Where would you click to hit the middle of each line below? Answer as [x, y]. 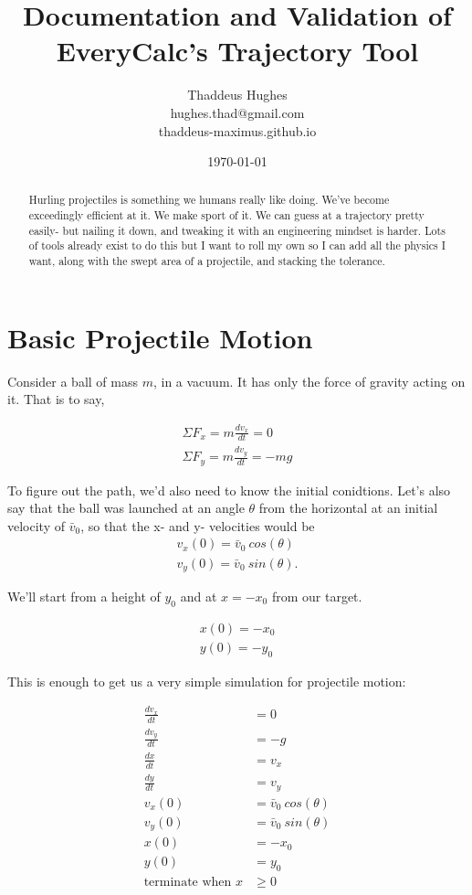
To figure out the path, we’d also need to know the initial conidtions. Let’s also [229, 490]
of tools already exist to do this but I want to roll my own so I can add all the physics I [237, 245]
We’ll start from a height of [84, 596]
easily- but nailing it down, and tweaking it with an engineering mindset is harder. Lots [237, 230]
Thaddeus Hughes [237, 95]
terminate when [188, 882]
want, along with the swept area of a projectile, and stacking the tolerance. [207, 261]
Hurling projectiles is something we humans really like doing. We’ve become [209, 200]
